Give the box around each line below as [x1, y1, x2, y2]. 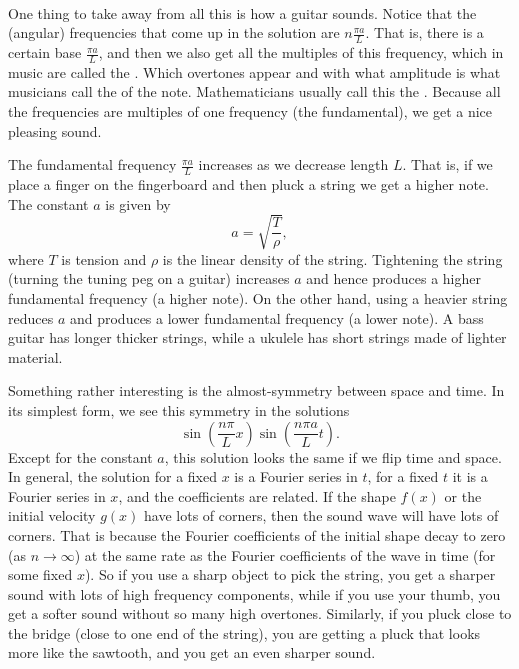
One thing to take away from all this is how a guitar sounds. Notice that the [8, 2, 477, 23]
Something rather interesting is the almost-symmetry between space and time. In [8, 380, 505, 401]
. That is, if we [402, 154, 493, 175]
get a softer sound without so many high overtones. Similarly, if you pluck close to [8, 603, 512, 624]
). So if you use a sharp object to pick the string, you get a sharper [84, 564, 496, 585]
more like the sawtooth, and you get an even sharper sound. [8, 642, 376, 663]
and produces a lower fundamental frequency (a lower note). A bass [69, 307, 484, 328]
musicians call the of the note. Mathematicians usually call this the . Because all [8, 81, 501, 102]
